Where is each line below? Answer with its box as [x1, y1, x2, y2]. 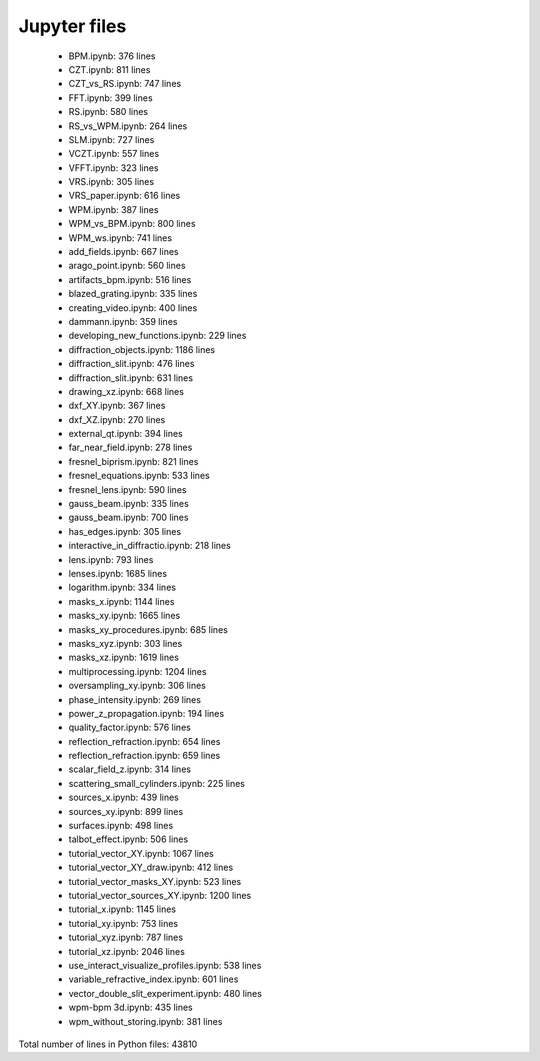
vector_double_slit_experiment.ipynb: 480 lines [68, 987, 262, 999]
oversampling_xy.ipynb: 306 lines [68, 680, 207, 692]
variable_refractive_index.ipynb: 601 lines [68, 973, 239, 985]
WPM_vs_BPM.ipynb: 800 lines [68, 218, 196, 230]
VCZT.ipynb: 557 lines [68, 148, 160, 160]
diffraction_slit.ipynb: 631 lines [68, 371, 194, 384]
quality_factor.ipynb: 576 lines [68, 721, 192, 734]
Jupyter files [18, 15, 127, 37]
